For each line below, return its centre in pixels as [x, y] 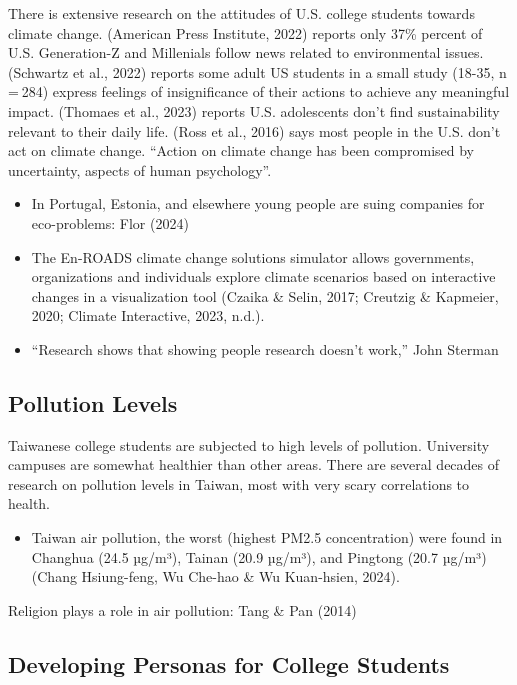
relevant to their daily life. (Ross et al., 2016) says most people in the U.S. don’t [254, 130]
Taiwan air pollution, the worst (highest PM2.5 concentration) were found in [267, 537]
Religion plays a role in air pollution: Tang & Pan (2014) [182, 609]
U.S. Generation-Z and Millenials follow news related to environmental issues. [246, 52]
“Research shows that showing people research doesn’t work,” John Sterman [265, 348]
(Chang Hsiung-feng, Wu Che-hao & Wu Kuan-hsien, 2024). [215, 576]
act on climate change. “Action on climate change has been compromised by [241, 150]
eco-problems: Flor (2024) [110, 222]
